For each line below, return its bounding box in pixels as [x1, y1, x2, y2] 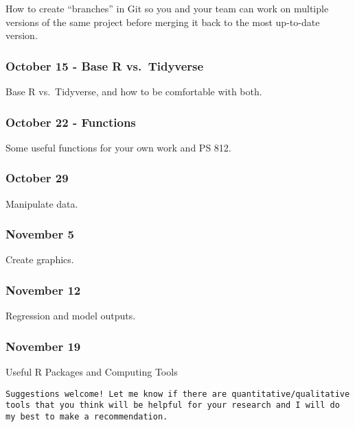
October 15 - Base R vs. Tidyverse [5, 57, 204, 74]
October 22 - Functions [5, 113, 136, 130]
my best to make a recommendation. [5, 411, 168, 422]
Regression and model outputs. [5, 308, 136, 323]
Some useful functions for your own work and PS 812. [5, 140, 231, 154]
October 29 [5, 169, 69, 186]
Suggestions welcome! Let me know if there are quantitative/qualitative [5, 389, 350, 399]
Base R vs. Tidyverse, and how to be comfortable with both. [5, 84, 262, 98]
